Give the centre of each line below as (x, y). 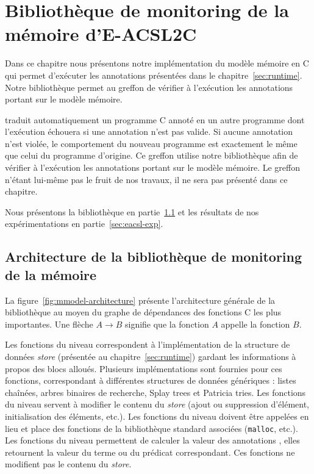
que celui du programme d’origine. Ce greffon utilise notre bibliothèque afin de (152, 155)
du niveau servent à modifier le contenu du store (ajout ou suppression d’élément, (157, 404)
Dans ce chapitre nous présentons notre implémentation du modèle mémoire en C (157, 63)
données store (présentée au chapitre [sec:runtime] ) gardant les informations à (151, 356)
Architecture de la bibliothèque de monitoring (154, 257)
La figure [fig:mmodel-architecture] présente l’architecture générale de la (140, 300)
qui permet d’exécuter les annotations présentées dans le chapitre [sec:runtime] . (154, 75)
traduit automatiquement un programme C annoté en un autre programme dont (155, 119)
